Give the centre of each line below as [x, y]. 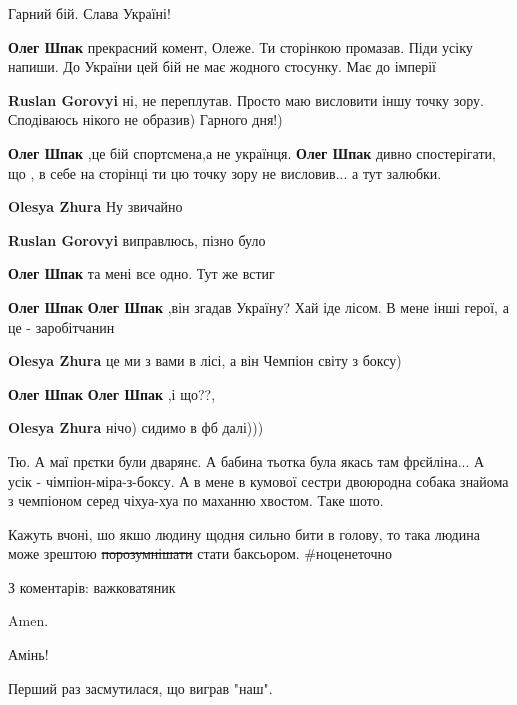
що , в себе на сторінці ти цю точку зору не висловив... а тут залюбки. [225, 172]
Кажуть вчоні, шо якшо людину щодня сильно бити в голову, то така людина [244, 533]
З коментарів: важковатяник [92, 586]
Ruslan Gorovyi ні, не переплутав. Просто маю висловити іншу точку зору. [246, 99]
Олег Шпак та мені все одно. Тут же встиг [141, 273]
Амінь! [28, 654]
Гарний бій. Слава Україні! [89, 13]
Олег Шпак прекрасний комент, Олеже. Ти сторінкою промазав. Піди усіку [240, 46]
